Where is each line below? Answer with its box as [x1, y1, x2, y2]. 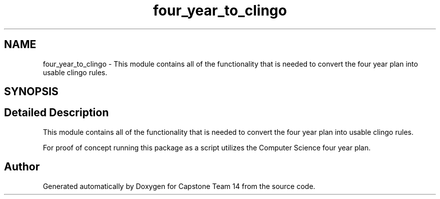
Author [4, 160, 40, 173]
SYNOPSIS [4, 85, 59, 98]
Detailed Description [4, 106, 109, 119]
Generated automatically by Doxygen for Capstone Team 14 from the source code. [43, 181, 315, 190]
